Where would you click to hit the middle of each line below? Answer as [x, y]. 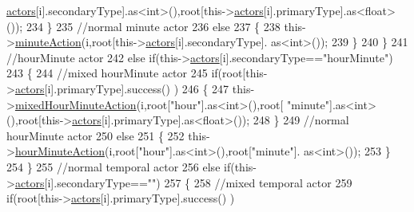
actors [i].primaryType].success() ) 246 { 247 [122, 88]
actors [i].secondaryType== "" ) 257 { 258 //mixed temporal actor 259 [183, 182]
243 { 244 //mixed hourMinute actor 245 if [112, 73]
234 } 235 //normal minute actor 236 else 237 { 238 [153, 26]
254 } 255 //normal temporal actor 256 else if [119, 166]
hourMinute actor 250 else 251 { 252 [96, 135]
